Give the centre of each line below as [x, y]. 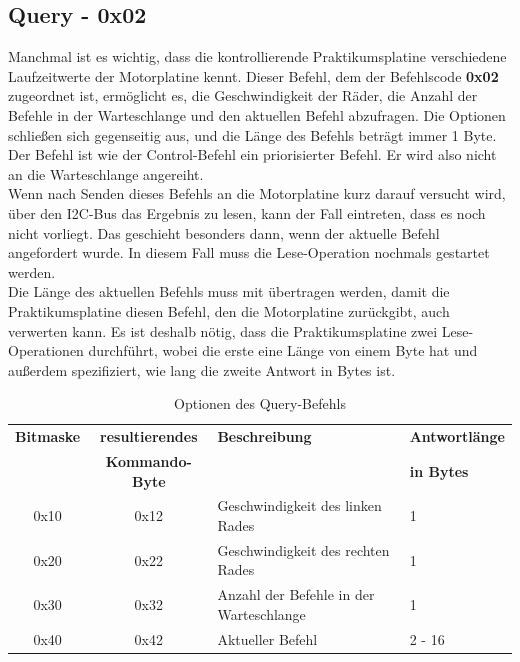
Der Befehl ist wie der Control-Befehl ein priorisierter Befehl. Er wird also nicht [252, 154]
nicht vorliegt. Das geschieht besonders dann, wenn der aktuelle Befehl [224, 232]
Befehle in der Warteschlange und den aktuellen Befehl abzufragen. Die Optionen [257, 114]
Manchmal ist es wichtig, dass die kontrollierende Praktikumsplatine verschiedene [257, 56]
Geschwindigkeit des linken [299, 505]
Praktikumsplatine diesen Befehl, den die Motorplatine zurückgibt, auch [229, 310]
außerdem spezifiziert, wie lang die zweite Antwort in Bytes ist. [202, 369]
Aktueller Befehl [267, 638]
